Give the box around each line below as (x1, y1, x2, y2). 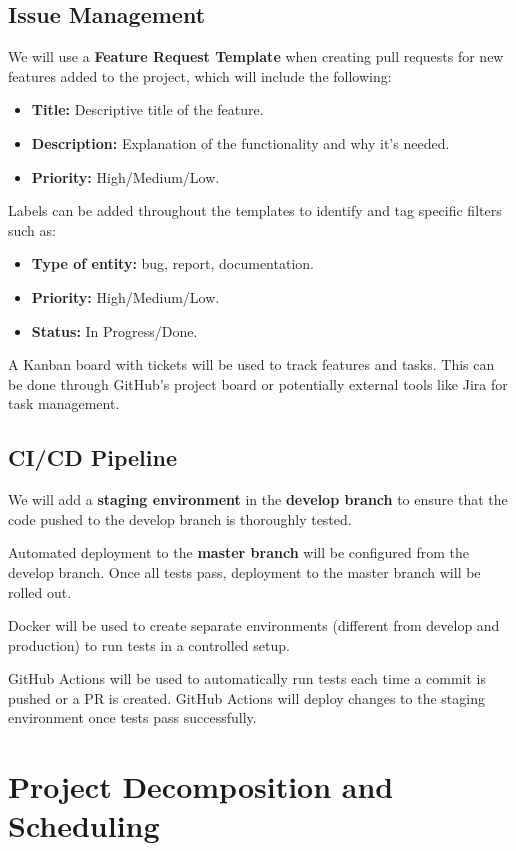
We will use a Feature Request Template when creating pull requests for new (8, 46, 504, 67)
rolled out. (8, 581, 72, 602)
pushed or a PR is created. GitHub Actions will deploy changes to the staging (8, 687, 485, 708)
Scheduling (8, 805, 160, 846)
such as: (8, 219, 56, 240)
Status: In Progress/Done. (31, 320, 198, 341)
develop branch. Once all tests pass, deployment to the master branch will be (8, 561, 481, 582)
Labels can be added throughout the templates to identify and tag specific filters (8, 200, 502, 221)
